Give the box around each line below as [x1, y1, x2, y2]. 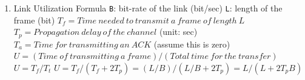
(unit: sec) [159, 25, 198, 38]
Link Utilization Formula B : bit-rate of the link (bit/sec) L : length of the [13, 2, 283, 14]
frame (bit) [13, 13, 55, 26]
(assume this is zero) [153, 37, 230, 50]
